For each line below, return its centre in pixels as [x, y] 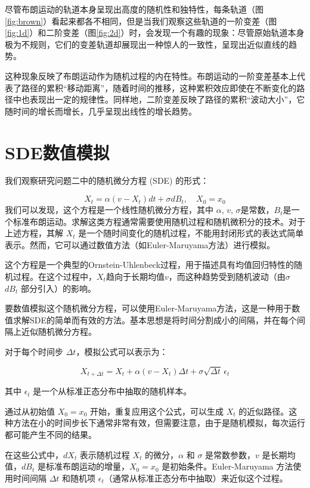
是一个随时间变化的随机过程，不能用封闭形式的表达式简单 [191, 233]
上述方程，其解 [34, 233]
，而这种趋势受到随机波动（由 [227, 277]
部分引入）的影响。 [58, 288]
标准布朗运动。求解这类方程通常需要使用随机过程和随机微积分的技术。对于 [159, 221]
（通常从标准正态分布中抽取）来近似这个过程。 [196, 478]
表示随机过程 [105, 454]
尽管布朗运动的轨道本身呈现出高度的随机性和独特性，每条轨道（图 [134, 9]
